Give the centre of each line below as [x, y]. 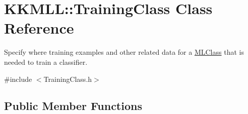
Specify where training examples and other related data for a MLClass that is [124, 52]
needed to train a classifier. [46, 62]
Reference [39, 28]
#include [18, 79]
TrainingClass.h [68, 79]
